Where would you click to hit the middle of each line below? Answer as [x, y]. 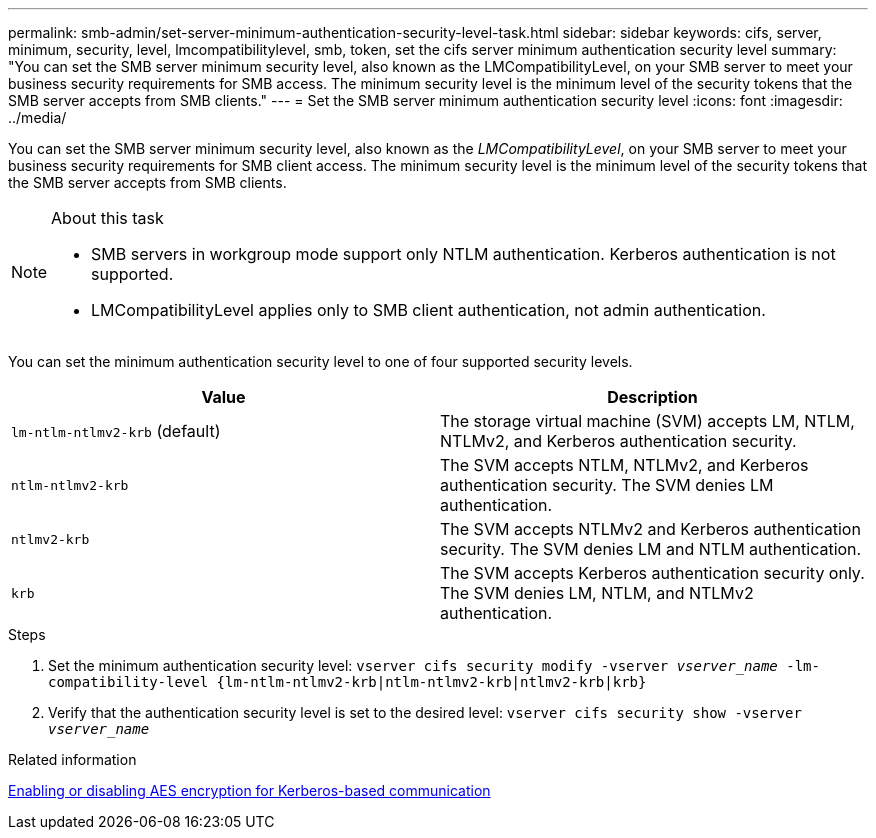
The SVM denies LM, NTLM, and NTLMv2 [597, 593]
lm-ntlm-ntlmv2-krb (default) [116, 431]
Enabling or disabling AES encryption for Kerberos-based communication [249, 790]
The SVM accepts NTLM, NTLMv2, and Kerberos [624, 465]
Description [652, 397]
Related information [72, 759]
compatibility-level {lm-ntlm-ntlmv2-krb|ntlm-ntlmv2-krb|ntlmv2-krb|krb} [347, 682]
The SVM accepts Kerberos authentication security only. [652, 573]
